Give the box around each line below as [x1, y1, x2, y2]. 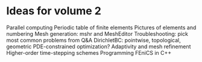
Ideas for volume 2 [6, 4, 101, 18]
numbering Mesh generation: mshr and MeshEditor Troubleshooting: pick [6, 30, 189, 37]
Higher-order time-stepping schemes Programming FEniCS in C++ [6, 49, 172, 56]
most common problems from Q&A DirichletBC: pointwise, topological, [6, 36, 181, 44]
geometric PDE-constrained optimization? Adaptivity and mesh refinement [6, 43, 191, 50]
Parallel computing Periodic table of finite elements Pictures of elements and [6, 24, 197, 31]
